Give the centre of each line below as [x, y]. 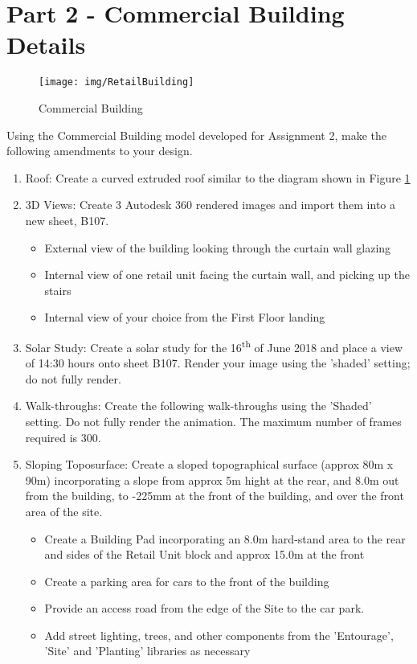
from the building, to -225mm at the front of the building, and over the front [215, 496]
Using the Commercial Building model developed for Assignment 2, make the [196, 135]
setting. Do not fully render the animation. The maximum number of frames [213, 421]
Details [46, 45]
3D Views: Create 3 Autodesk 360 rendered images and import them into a [211, 205]
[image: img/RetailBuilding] [117, 82]
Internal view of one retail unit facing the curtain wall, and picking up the [227, 275]
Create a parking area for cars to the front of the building [187, 581]
